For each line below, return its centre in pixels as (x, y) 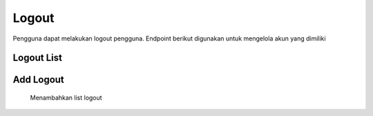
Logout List (37, 58)
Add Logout (39, 80)
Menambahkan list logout (66, 97)
